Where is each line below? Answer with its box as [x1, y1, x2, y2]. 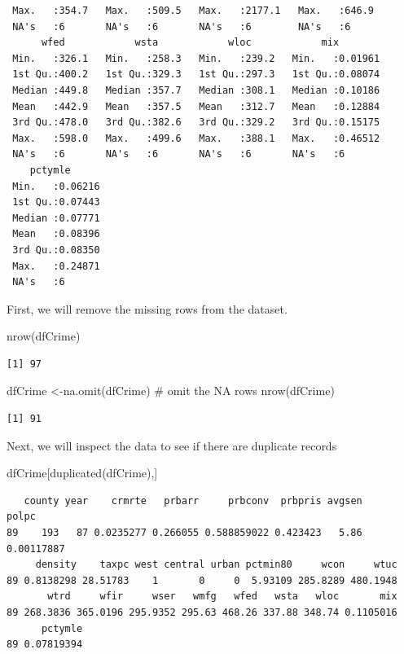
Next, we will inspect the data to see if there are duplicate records [7, 437, 337, 454]
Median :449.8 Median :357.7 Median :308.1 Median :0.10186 [12, 84, 380, 96]
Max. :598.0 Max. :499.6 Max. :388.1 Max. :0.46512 [12, 132, 380, 144]
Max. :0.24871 [12, 260, 100, 272]
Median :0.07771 [12, 212, 100, 224]
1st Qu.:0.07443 [12, 196, 100, 208]
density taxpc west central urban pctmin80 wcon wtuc [35, 559, 397, 571]
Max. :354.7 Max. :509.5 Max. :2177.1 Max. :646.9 [12, 5, 375, 16]
